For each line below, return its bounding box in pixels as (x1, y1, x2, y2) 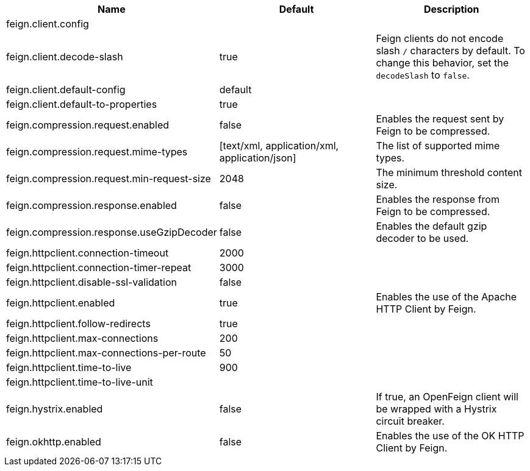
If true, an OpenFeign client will (376, 391, 518, 403)
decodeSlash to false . (376, 69, 470, 81)
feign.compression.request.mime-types (6, 146, 188, 158)
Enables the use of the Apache (376, 291, 517, 303)
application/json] (219, 152, 296, 164)
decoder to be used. (376, 232, 469, 244)
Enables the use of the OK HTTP (376, 430, 525, 442)
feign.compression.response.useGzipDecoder (6, 226, 217, 238)
